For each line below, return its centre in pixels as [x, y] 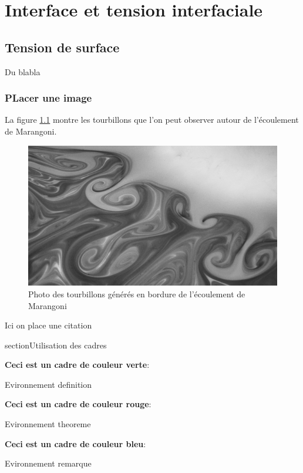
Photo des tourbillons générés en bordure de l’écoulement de [137, 293]
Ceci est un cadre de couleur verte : [77, 365]
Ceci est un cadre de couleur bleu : [75, 443]
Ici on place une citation [48, 325]
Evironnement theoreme [48, 424]
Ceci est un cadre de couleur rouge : [78, 404]
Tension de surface [62, 47]
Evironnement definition [48, 384]
